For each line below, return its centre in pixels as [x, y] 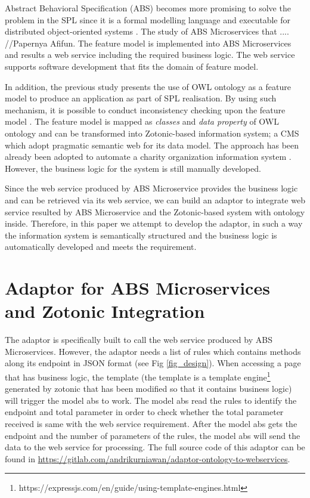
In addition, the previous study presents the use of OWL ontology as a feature [148, 86]
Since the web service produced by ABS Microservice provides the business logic [151, 188]
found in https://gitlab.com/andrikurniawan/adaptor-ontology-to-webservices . [148, 458]
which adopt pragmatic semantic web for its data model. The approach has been [152, 145]
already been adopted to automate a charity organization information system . [148, 157]
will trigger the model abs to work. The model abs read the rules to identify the [151, 400]
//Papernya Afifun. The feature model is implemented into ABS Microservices [148, 43]
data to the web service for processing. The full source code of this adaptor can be [155, 447]
